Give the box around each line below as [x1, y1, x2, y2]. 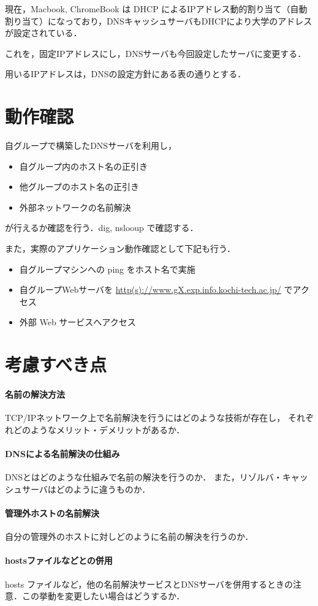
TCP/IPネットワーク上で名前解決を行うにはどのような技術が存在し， [5, 411, 286, 424]
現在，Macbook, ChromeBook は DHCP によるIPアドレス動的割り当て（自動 [5, 2, 308, 15]
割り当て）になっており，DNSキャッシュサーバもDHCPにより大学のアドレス [5, 14, 312, 27]
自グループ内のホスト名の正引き [19, 159, 148, 172]
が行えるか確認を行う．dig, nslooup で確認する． [5, 221, 199, 234]
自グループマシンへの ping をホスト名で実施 [19, 262, 195, 275]
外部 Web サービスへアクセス [19, 316, 136, 328]
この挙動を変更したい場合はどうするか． [21, 589, 185, 602]
